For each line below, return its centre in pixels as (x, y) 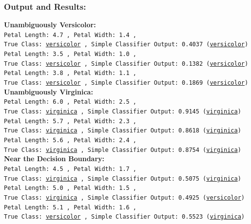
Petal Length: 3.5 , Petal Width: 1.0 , (70, 54)
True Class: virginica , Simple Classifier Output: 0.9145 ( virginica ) (123, 112)
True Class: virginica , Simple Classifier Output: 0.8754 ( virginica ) (123, 150)
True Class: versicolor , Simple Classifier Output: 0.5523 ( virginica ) (124, 217)
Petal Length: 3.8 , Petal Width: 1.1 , (70, 73)
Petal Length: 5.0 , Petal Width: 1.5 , (70, 188)
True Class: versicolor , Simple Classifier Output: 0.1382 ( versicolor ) (126, 64)
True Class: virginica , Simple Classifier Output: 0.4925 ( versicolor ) (124, 197)
